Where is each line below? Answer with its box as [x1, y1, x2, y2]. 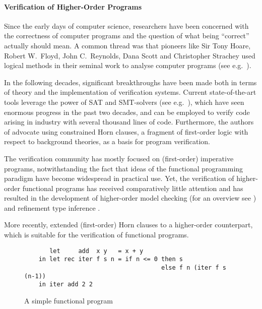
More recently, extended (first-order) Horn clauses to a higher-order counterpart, [4, 219, 253, 230]
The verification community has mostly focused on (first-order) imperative [4, 153, 234, 163]
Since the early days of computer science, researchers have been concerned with [4, 20, 249, 31]
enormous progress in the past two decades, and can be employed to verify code [4, 106, 250, 117]
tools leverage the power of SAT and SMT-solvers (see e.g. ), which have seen [4, 96, 244, 107]
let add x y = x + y [49, 247, 144, 255]
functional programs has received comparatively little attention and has [22, 182, 243, 193]
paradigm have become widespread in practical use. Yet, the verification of [4, 173, 234, 183]
